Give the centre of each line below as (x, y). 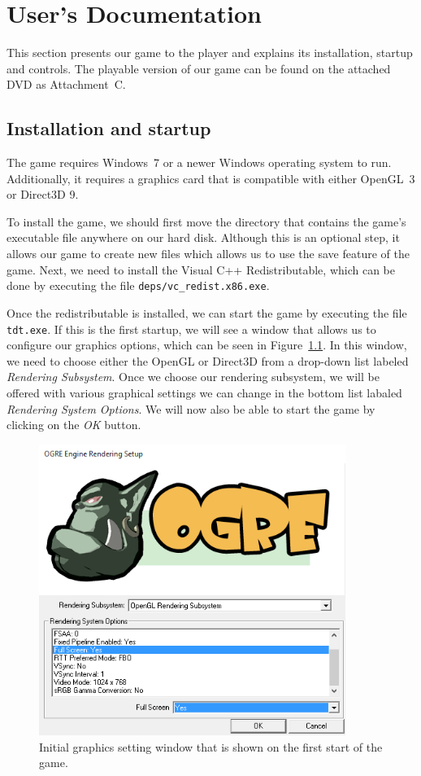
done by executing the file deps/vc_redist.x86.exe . (138, 285)
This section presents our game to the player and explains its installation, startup (210, 53)
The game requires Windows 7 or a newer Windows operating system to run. (199, 162)
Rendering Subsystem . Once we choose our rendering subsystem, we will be (193, 377)
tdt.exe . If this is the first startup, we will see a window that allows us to (191, 329)
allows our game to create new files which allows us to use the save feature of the (208, 254)
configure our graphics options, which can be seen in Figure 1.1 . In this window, (207, 345)
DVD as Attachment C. (66, 84)
